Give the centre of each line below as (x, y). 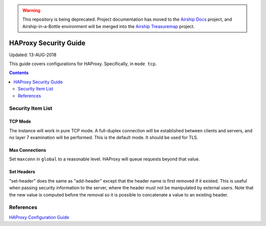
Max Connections (28, 150)
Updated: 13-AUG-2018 (33, 55)
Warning (31, 10)
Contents (19, 73)
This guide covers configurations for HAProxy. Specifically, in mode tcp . (83, 64)
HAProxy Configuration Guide (39, 217)
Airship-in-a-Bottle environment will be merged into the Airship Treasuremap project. (108, 26)
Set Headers (22, 172)
